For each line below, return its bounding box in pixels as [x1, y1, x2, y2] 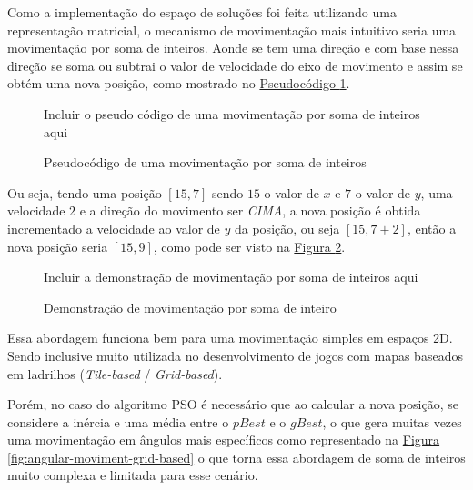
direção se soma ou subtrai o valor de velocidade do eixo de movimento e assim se [7, 55, 463, 75]
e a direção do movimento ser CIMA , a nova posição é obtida [79, 201, 421, 220]
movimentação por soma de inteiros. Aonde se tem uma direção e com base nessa [7, 38, 459, 57]
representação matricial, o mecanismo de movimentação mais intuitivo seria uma [7, 20, 457, 39]
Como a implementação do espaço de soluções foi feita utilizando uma [7, 3, 397, 21]
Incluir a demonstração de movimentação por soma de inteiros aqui [44, 267, 418, 286]
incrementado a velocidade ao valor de [7, 218, 220, 237]
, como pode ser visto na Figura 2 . [153, 236, 346, 255]
